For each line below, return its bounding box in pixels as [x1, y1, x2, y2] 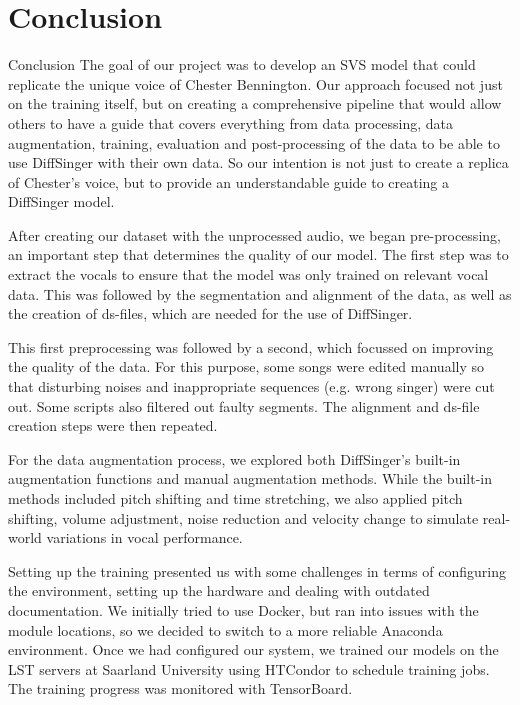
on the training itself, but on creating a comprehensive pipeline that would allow [8, 93, 502, 114]
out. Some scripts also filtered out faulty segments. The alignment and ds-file [8, 395, 480, 416]
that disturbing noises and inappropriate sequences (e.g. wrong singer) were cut [8, 376, 495, 397]
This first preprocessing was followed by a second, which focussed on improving [8, 336, 494, 357]
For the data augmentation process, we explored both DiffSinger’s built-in [8, 448, 461, 469]
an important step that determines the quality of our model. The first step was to [8, 244, 509, 265]
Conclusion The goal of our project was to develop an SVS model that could [8, 54, 476, 75]
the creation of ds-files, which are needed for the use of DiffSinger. [8, 303, 413, 324]
